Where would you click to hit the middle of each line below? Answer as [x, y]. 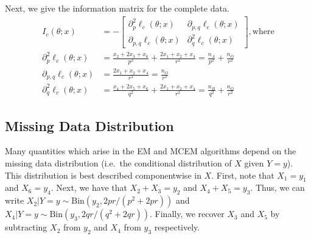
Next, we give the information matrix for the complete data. [117, 8]
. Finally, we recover [187, 214]
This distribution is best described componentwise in [103, 175]
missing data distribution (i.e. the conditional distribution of [118, 162]
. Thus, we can [278, 187]
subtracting [26, 227]
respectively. [177, 227]
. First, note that [243, 175]
